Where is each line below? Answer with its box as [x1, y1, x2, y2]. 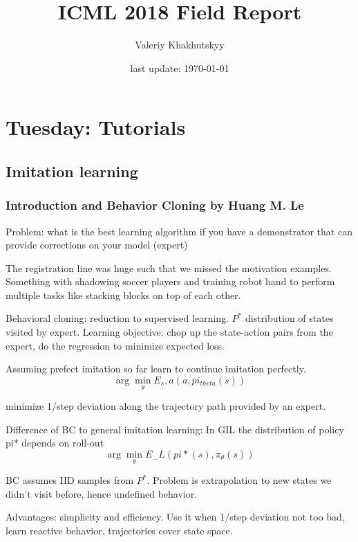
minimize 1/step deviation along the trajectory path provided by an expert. [6, 399, 326, 413]
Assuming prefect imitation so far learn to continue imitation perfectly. [6, 361, 306, 376]
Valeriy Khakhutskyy [135, 37, 225, 52]
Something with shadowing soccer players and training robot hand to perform [6, 274, 335, 289]
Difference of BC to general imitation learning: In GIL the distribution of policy [6, 422, 344, 436]
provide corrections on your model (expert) [6, 237, 188, 252]
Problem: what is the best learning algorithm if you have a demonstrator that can [6, 224, 352, 238]
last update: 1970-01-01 [130, 60, 229, 75]
